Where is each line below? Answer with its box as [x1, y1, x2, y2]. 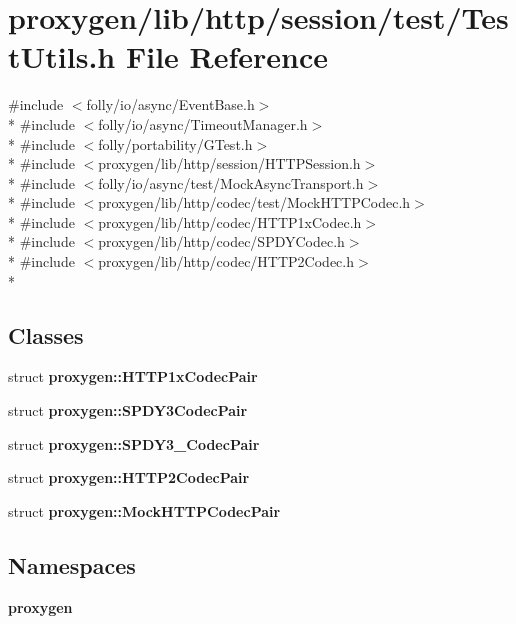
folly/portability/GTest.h [98, 133, 253, 154]
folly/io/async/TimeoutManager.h [98, 113, 308, 134]
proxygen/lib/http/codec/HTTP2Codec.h [98, 251, 354, 272]
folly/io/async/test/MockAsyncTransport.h [98, 172, 364, 193]
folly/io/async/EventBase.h [86, 94, 255, 115]
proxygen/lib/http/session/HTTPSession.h [98, 153, 361, 174]
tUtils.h [8, 36, 116, 77]
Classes [8, 319, 84, 350]
